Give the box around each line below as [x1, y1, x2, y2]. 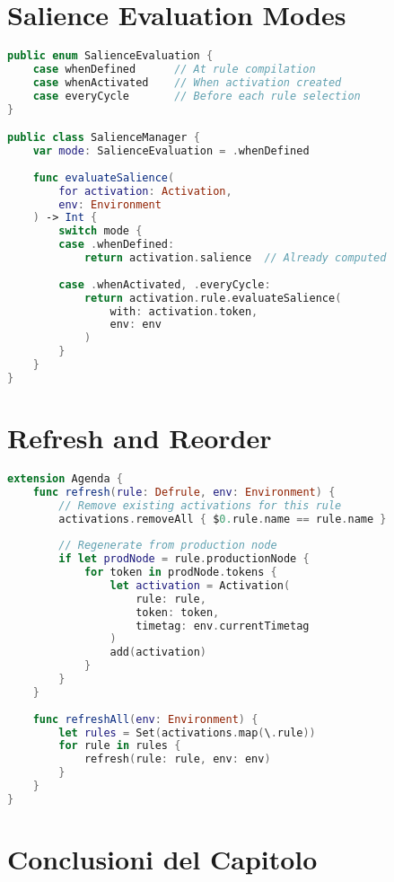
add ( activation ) [109, 646, 206, 659]
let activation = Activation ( [109, 578, 291, 592]
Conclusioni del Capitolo [7, 840, 318, 877]
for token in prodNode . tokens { [83, 566, 277, 579]
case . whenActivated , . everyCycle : [58, 278, 271, 291]
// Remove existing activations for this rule [58, 498, 342, 512]
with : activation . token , [109, 304, 258, 318]
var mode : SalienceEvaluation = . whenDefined [32, 145, 310, 158]
